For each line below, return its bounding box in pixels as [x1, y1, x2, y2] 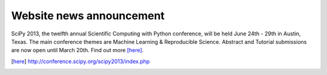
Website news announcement [11, 9, 165, 22]
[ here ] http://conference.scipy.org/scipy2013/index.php [11, 58, 150, 65]
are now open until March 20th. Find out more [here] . [11, 47, 144, 54]
